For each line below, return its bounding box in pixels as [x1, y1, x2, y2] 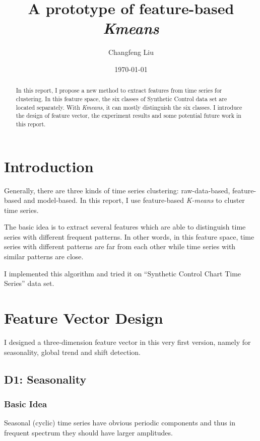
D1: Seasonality [4, 371, 87, 387]
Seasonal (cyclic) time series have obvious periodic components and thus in [4, 417, 236, 428]
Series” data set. [4, 278, 54, 288]
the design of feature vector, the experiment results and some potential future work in [16, 111, 241, 120]
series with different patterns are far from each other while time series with [4, 241, 236, 252]
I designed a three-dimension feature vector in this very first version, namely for [4, 336, 251, 347]
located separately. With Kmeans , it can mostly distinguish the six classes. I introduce [16, 103, 242, 111]
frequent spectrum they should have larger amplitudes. [4, 427, 173, 437]
